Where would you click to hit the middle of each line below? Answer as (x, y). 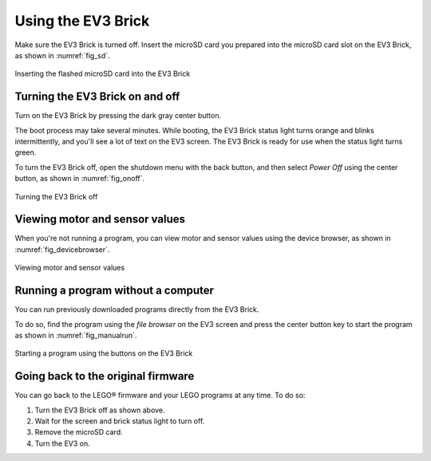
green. (26, 152)
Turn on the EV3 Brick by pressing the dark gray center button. (118, 116)
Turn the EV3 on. (63, 443)
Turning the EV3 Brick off (56, 196)
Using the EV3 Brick (82, 21)
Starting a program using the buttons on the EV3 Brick (104, 353)
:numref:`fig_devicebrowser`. (62, 249)
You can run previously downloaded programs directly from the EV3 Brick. (137, 309)
